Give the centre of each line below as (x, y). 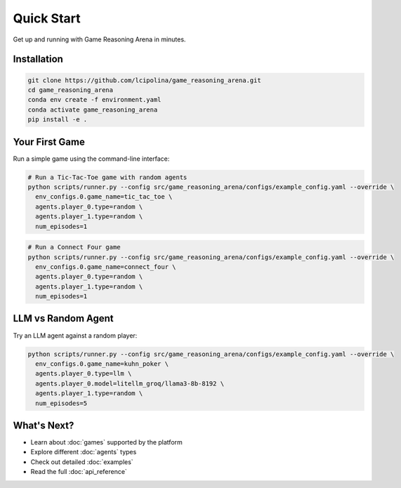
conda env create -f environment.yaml (94, 100)
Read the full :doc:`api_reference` (79, 472)
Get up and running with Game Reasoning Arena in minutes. (99, 39)
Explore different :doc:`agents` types (84, 452)
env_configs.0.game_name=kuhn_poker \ (102, 364)
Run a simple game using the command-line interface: (91, 159)
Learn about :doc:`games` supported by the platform (106, 442)
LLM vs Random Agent (63, 318)
